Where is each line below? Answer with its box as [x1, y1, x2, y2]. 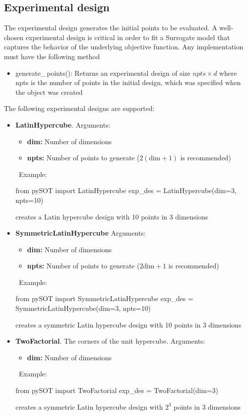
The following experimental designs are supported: [4, 103, 155, 113]
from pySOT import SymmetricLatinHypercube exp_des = [15, 293, 193, 304]
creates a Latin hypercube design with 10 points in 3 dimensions [15, 211, 208, 221]
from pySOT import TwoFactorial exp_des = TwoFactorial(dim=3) [15, 385, 219, 395]
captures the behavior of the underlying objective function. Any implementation [4, 42, 244, 52]
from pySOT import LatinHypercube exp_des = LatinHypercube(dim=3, [15, 185, 237, 196]
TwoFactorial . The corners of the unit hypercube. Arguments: [15, 336, 206, 346]
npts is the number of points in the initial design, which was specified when [15, 77, 241, 87]
